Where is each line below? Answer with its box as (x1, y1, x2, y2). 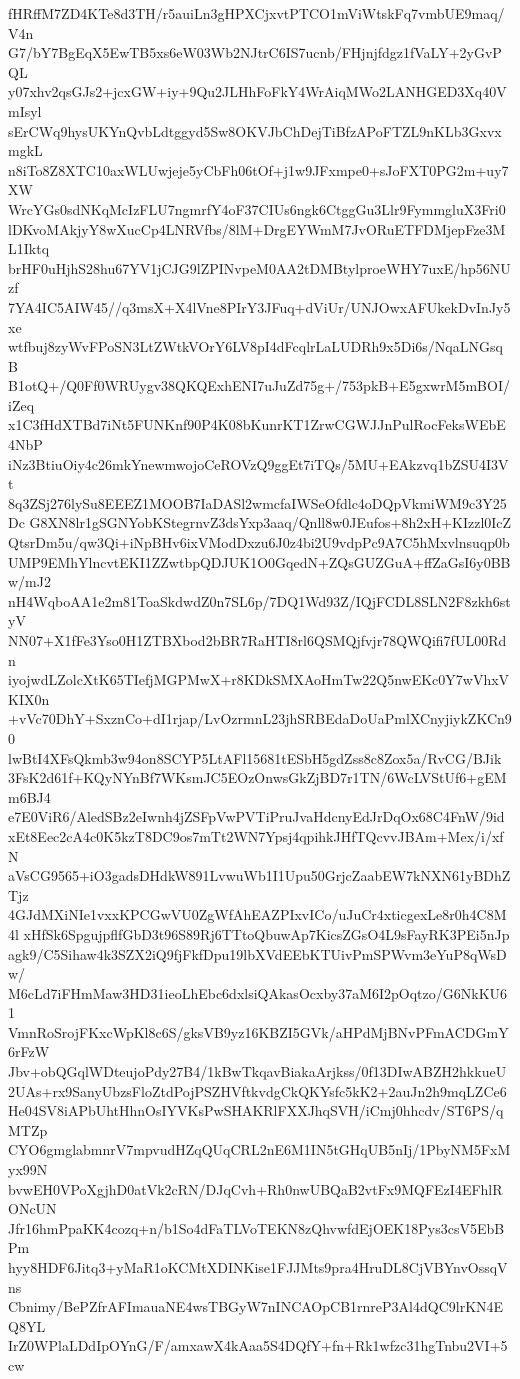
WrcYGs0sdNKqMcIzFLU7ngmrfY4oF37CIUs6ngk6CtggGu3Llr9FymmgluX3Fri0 (8, 198, 506, 219)
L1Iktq (8, 238, 50, 259)
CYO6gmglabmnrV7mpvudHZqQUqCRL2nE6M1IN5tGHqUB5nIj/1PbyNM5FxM (8, 1139, 511, 1160)
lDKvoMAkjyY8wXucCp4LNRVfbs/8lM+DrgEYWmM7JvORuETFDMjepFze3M (8, 218, 506, 239)
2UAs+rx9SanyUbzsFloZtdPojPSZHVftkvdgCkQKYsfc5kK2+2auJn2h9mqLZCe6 (8, 1080, 507, 1101)
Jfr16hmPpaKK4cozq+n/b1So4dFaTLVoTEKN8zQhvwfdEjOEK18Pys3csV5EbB (8, 1217, 505, 1238)
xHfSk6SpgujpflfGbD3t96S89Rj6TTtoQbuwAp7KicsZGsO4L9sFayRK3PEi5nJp (23, 923, 510, 944)
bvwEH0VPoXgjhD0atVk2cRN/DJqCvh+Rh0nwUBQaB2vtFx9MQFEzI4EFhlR (8, 1178, 503, 1199)
